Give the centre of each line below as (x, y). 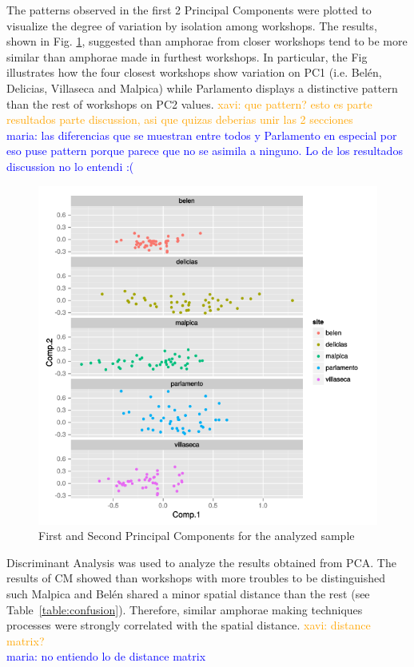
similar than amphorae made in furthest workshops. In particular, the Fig (187, 56)
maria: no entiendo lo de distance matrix (106, 656)
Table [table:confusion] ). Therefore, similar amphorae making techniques (185, 609)
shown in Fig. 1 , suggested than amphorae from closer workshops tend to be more (207, 41)
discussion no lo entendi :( (70, 166)
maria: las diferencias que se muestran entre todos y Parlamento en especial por (202, 135)
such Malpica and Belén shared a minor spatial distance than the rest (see (188, 593)
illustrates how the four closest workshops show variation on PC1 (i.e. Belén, (194, 72)
